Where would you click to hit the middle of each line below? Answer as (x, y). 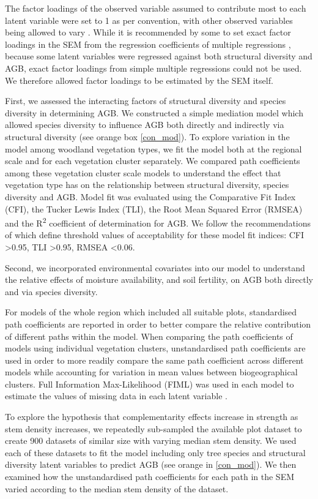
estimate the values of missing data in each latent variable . (116, 396)
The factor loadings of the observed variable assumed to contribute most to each (156, 8)
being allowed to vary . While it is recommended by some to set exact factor (148, 32)
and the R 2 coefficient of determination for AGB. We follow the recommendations (158, 222)
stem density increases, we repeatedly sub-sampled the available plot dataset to (153, 428)
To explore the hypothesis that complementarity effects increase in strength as (152, 417)
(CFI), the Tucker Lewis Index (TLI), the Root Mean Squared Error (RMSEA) (154, 208)
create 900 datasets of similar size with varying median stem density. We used (151, 441)
